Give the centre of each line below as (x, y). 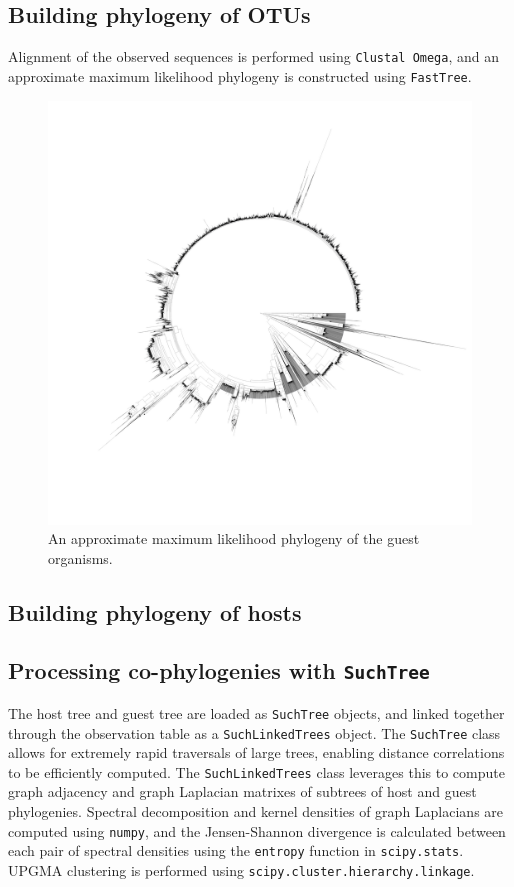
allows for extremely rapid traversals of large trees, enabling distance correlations (256, 752)
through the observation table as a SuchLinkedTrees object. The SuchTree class (254, 732)
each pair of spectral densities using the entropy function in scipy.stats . (236, 850)
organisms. (80, 557)
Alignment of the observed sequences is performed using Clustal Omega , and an (254, 56)
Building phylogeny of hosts (155, 611)
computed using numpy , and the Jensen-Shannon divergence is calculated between (257, 830)
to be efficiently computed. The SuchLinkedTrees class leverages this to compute (256, 771)
